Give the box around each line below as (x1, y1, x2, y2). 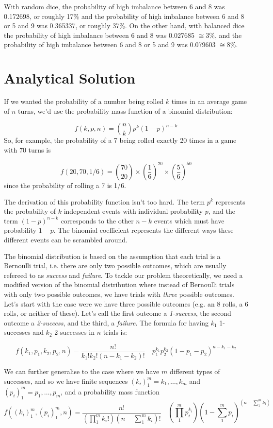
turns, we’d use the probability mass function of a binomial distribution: (18, 105, 233, 116)
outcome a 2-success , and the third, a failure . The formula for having (4, 317, 209, 327)
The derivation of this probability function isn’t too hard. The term (4, 196, 205, 206)
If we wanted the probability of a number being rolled (4, 96, 164, 106)
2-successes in (54, 327, 95, 337)
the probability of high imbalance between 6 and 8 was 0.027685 (4, 30, 194, 40)
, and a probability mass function (61, 386, 160, 396)
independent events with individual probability (64, 206, 203, 216)
